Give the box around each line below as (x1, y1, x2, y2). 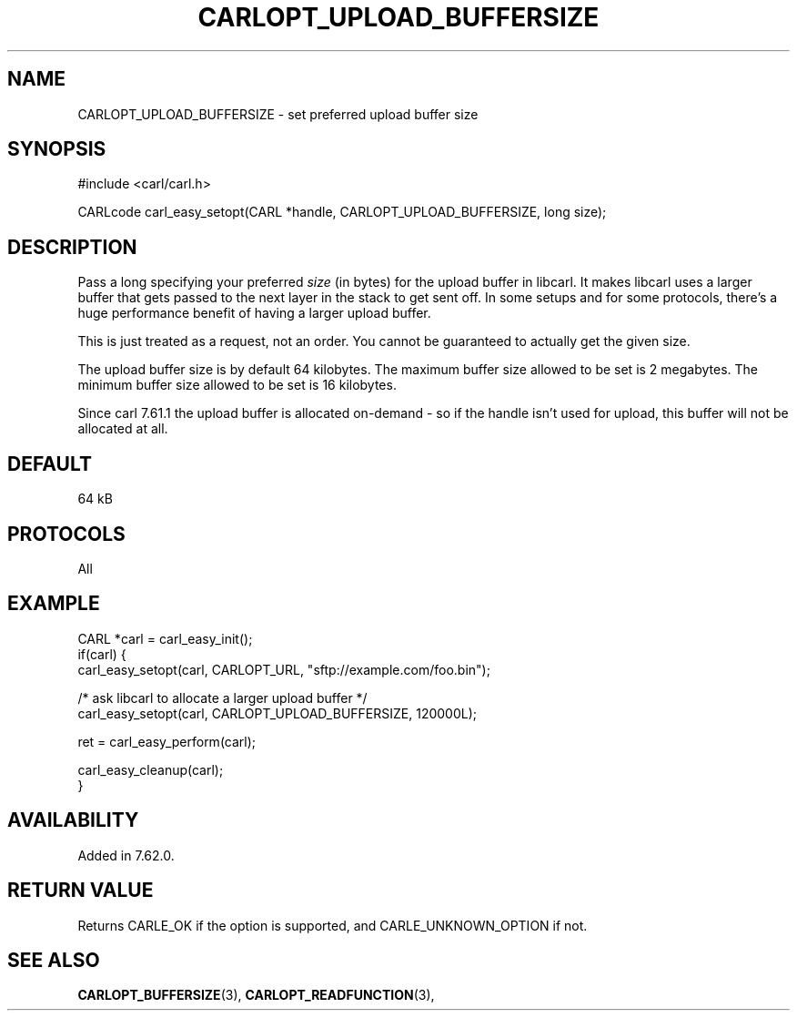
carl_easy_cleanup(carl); (77, 761, 224, 778)
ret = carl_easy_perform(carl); (77, 733, 257, 749)
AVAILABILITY (7, 809, 139, 832)
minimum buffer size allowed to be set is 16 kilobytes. (77, 377, 397, 393)
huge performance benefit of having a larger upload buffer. (77, 305, 431, 321)
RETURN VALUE (7, 879, 154, 902)
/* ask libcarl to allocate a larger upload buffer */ (77, 689, 368, 706)
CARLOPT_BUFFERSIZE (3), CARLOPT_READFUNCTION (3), (77, 987, 435, 1003)
